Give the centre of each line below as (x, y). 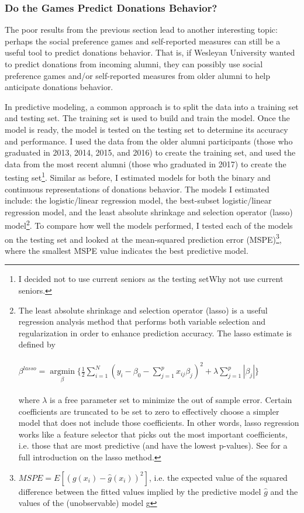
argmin (62, 372)
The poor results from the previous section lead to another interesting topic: (141, 30)
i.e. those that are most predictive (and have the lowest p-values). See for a (153, 445)
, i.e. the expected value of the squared (218, 477)
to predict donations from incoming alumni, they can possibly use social (134, 64)
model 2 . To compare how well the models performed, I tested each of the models (149, 225)
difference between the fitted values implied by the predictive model (140, 491)
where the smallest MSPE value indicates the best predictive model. (127, 250)
